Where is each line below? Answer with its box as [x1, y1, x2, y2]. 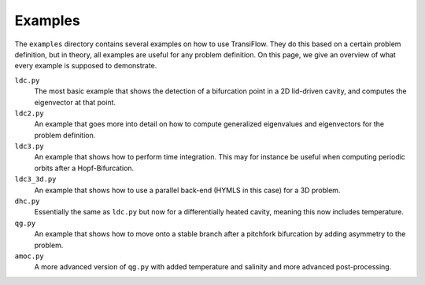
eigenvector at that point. [34, 97, 116, 107]
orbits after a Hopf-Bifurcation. [34, 163, 135, 173]
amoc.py [14, 251, 45, 261]
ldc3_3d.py [14, 175, 57, 184]
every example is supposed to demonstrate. [14, 61, 157, 71]
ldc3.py [14, 142, 45, 151]
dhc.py [14, 197, 40, 206]
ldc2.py [14, 108, 45, 118]
